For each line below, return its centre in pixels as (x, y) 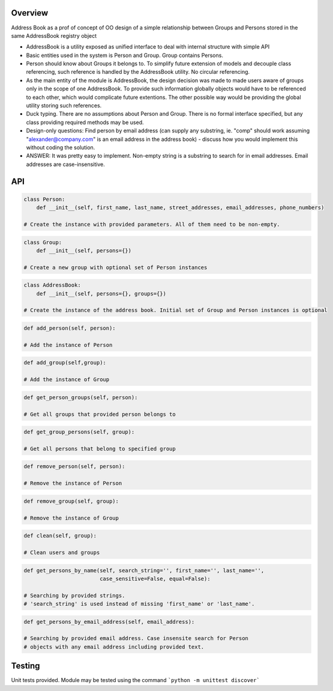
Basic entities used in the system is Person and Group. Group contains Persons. (124, 55)
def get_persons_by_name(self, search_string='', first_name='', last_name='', (144, 570)
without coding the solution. (61, 147)
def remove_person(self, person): (74, 467)
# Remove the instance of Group (71, 518)
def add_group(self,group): (65, 363)
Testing (25, 666)
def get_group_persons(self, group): (79, 432)
